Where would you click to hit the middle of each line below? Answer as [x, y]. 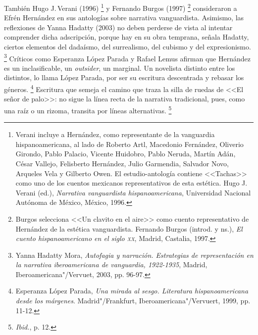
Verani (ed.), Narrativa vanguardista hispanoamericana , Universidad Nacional [133, 192]
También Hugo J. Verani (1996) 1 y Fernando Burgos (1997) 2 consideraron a [121, 7]
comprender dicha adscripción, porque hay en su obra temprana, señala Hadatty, [127, 37]
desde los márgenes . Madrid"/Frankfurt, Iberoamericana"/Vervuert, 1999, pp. [133, 301]
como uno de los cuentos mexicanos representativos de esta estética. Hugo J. [131, 183]
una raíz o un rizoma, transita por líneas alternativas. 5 [88, 109]
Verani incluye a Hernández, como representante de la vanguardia [115, 134]
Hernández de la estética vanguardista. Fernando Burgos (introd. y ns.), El [129, 228]
